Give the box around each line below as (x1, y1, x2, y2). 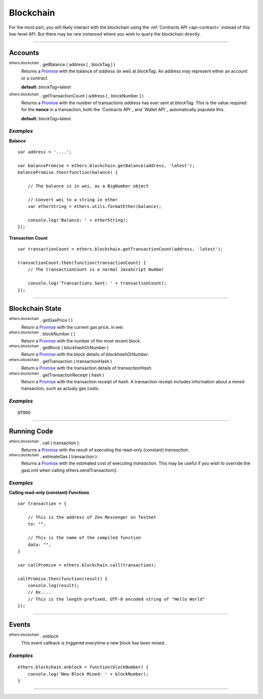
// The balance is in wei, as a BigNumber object (27, 183, 149, 189)
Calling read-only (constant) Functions (9, 490, 90, 495)
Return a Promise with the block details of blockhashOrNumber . (21, 351, 150, 358)
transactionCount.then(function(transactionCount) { (18, 260, 146, 265)
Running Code (9, 427, 54, 435)
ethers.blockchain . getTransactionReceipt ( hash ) (9, 371, 104, 378)
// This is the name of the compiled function (27, 535, 141, 541)
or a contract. (21, 75, 49, 81)
